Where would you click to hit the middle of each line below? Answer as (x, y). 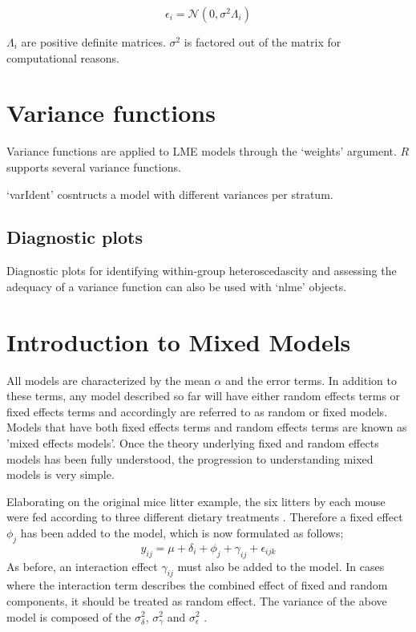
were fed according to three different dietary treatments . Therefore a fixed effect (205, 517)
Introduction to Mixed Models (179, 341)
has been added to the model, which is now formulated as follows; (182, 532)
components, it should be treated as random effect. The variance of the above (197, 600)
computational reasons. (63, 57)
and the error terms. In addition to (311, 380)
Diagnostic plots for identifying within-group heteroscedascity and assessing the (202, 271)
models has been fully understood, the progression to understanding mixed (190, 458)
